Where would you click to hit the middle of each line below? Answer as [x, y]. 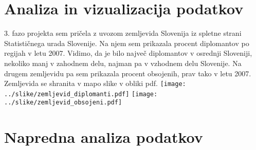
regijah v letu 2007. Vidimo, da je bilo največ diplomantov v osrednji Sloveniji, [128, 53]
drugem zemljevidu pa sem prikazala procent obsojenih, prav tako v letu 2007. [128, 73]
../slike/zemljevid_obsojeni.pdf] [63, 103]
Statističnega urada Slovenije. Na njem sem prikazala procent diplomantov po [127, 43]
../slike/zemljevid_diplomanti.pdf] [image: [81, 94]
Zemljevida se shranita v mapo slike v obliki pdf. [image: [95, 83]
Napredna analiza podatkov [104, 137]
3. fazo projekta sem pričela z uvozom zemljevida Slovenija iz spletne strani [123, 33]
